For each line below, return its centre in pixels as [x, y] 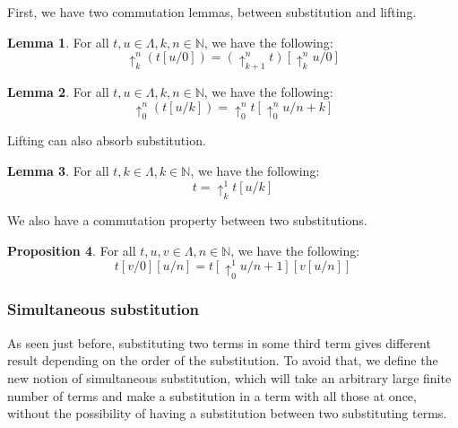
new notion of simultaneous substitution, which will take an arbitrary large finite [229, 377]
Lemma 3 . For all [58, 170]
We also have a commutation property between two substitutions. [187, 219]
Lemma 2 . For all [58, 92]
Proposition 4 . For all [72, 250]
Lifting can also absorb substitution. [107, 140]
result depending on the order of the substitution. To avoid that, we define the [223, 360]
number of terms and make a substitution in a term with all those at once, [212, 395]
